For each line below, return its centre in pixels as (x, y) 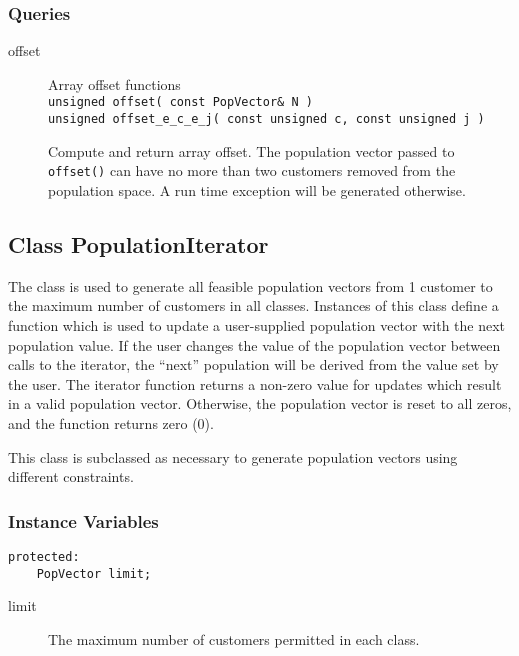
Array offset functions (114, 83)
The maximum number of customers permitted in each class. (234, 638)
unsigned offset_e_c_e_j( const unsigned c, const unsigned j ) (266, 119)
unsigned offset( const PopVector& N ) (180, 102)
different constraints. (71, 476)
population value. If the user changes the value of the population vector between (254, 344)
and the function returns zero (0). (111, 422)
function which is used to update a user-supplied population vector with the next (257, 324)
